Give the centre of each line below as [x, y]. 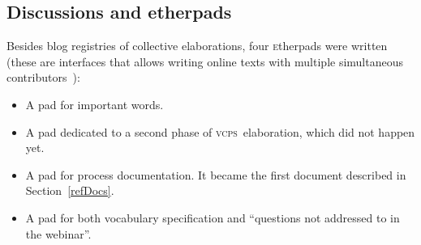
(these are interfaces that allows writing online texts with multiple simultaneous [205, 61]
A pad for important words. [95, 104]
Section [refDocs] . [70, 190]
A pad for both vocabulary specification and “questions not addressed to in [213, 217]
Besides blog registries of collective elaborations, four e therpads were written [197, 46]
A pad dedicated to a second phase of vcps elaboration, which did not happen [220, 131]
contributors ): [43, 77]
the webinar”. [58, 233]
